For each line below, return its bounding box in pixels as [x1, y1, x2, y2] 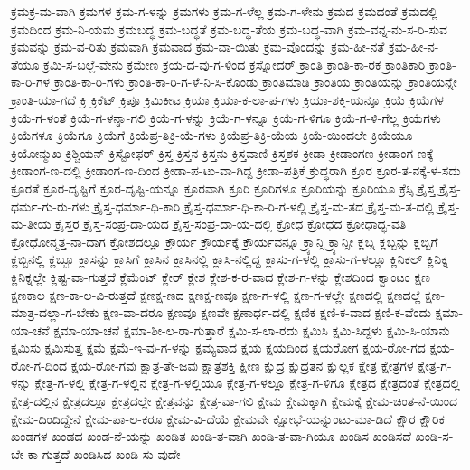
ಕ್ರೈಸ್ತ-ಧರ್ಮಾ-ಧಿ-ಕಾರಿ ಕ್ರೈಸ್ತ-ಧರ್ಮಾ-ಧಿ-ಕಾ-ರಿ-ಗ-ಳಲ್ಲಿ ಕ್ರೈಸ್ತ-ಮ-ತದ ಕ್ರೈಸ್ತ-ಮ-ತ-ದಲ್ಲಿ [93, 196, 435, 215]
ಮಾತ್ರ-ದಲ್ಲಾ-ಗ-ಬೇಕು [11, 303, 99, 322]
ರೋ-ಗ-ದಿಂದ [11, 355, 68, 374]
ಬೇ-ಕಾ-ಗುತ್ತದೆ [11, 444, 70, 463]
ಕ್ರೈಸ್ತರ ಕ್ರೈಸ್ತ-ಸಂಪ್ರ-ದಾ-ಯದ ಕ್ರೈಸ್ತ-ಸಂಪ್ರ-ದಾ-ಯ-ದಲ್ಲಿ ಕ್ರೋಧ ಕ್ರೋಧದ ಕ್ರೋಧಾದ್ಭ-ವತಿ [55, 214, 407, 233]
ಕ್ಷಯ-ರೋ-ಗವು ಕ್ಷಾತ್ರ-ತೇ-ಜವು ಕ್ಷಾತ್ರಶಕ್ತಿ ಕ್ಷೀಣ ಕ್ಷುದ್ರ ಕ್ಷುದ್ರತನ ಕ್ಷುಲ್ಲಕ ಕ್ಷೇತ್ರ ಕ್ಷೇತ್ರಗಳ [70, 355, 414, 374]
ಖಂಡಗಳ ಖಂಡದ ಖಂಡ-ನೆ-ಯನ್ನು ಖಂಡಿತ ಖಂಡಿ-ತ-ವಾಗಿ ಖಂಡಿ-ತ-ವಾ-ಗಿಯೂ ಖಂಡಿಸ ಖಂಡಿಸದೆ [11, 427, 411, 446]
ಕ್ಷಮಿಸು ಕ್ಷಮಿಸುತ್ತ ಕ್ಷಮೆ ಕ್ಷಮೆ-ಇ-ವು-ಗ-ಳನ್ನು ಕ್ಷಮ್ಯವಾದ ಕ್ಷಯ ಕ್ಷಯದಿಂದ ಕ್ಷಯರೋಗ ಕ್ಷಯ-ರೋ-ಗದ [11, 338, 426, 357]
